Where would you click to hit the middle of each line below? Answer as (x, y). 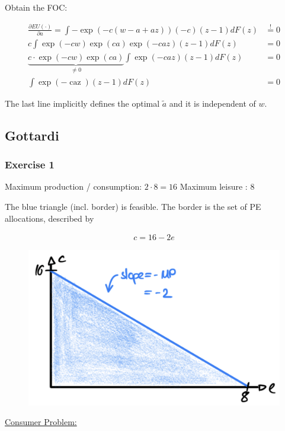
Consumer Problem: (41, 422)
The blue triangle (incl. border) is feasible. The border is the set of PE (133, 207)
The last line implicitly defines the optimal (82, 103)
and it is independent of (212, 103)
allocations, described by (49, 218)
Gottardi (32, 135)
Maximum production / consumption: (73, 186)
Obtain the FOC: (36, 7)
